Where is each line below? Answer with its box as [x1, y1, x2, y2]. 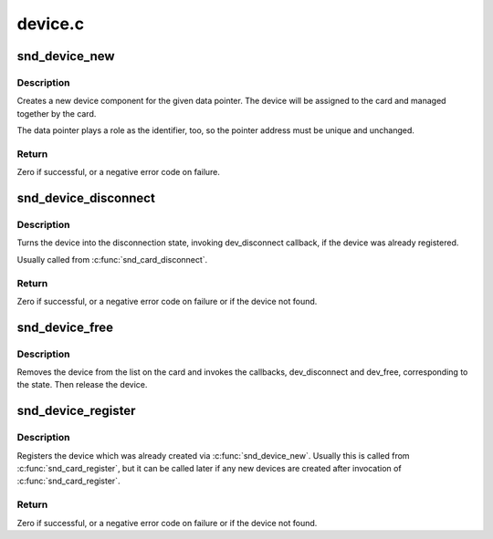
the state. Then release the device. [16, 379, 148, 390]
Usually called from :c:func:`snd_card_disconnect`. [16, 254, 208, 264]
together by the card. [16, 108, 97, 119]
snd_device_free [16, 319, 114, 335]
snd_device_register [16, 403, 136, 419]
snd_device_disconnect [16, 191, 155, 206]
